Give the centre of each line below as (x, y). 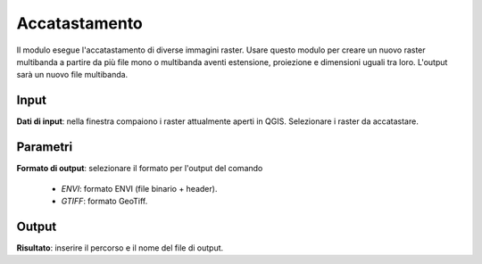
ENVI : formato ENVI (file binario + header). (139, 188)
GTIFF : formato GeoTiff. (104, 201)
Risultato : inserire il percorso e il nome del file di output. (120, 247)
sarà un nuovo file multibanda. (72, 75)
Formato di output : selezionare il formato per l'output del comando (140, 169)
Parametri (45, 147)
